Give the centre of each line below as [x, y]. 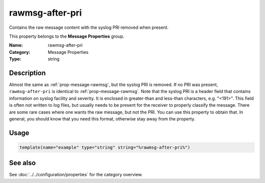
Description [27, 73]
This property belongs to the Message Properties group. [67, 36]
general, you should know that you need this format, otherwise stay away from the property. [102, 119]
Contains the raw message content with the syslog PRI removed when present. [89, 27]
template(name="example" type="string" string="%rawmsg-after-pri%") [105, 147]
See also [23, 163]
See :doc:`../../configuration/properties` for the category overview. [76, 175]
